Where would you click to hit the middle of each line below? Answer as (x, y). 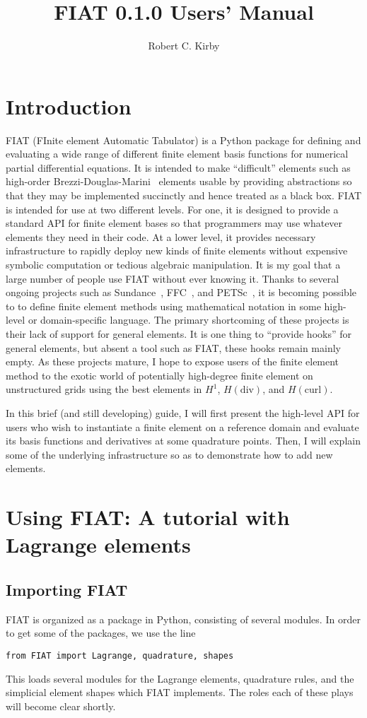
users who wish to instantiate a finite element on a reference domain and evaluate (182, 426)
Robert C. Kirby (184, 46)
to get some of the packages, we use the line (101, 633)
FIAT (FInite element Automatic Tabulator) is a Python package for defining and (183, 140)
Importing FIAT (67, 589)
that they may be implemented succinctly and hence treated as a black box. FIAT (184, 195)
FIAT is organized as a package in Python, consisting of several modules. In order (183, 619)
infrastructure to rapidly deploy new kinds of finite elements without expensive (177, 251)
